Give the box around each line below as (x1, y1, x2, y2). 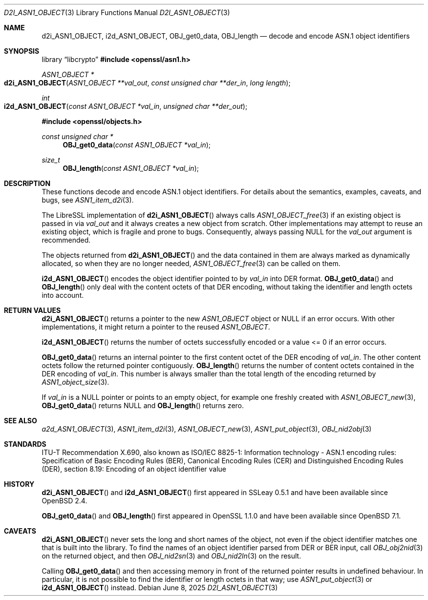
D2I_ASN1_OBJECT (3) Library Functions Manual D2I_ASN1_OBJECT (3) (4, 8, 230, 17)
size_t (42, 156, 60, 164)
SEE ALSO (4, 416, 37, 425)
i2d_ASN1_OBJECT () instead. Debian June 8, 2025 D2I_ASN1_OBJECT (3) (42, 583, 278, 592)
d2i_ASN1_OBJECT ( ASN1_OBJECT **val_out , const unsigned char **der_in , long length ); (4, 79, 291, 87)
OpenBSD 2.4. (42, 497, 87, 505)
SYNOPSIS (4, 47, 40, 55)
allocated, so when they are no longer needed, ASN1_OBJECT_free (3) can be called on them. (42, 259, 341, 268)
